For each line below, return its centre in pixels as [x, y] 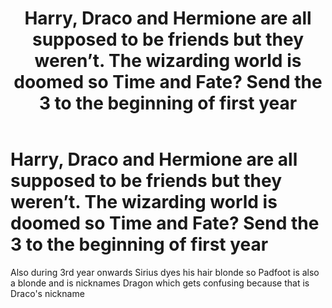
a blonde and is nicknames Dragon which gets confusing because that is [160, 283]
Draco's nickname [47, 293]
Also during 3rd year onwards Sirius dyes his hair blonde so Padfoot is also [165, 272]
